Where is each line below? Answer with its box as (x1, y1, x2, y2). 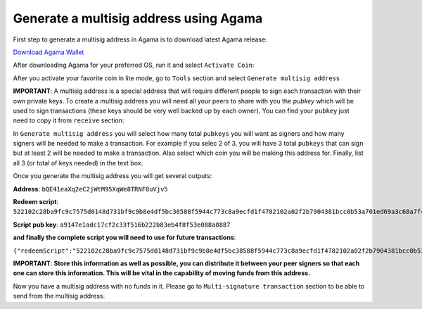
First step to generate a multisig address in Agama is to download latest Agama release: (13, 35, 267, 44)
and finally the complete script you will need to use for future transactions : (13, 233, 236, 242)
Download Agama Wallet (13, 48, 84, 56)
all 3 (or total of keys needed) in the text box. (13, 158, 143, 167)
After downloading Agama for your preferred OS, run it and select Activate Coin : (13, 61, 255, 70)
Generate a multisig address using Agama (13, 11, 263, 26)
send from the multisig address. (13, 292, 105, 301)
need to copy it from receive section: (13, 116, 124, 125)
